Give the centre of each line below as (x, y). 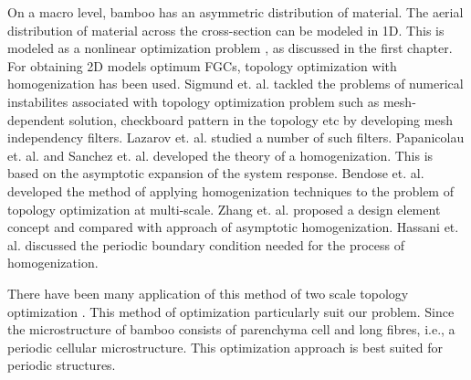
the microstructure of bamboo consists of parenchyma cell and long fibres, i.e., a (231, 329)
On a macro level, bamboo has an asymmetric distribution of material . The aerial (235, 12)
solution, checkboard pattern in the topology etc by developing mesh (261, 119)
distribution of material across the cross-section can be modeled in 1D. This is (226, 30)
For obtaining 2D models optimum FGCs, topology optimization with (202, 65)
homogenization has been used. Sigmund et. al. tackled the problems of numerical (235, 84)
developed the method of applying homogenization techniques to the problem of (230, 190)
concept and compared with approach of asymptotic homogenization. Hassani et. (233, 227)
